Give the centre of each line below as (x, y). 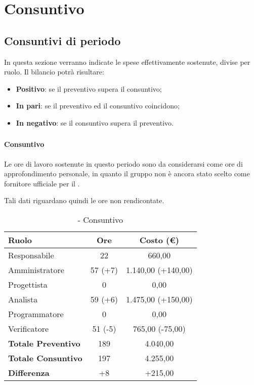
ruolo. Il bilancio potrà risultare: (54, 72)
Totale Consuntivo (45, 358)
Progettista (28, 285)
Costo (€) (159, 240)
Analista (23, 299)
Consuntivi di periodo (62, 40)
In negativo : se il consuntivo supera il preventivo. (95, 122)
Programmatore (36, 314)
